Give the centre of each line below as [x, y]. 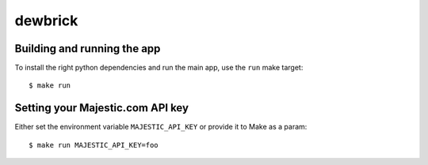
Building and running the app [88, 49]
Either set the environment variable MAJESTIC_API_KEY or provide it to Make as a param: [161, 127]
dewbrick [46, 21]
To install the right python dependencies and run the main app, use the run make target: [159, 68]
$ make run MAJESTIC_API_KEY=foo [94, 145]
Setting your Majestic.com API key [102, 108]
